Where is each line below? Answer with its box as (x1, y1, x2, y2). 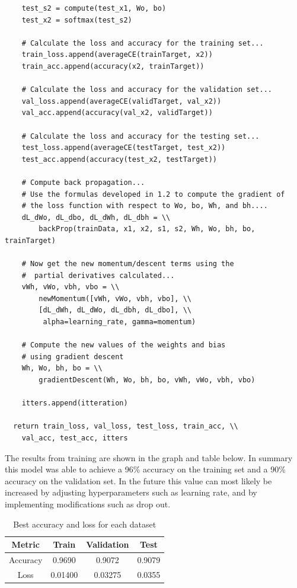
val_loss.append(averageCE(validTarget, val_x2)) (21, 97, 222, 106)
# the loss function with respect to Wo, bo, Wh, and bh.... (21, 202, 268, 210)
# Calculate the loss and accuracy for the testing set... (21, 132, 260, 140)
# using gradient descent (21, 352, 124, 361)
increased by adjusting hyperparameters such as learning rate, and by (5, 486, 257, 498)
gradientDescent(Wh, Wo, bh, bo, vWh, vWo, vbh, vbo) (39, 376, 256, 384)
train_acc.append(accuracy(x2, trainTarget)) (21, 62, 205, 71)
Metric (11, 538, 40, 551)
